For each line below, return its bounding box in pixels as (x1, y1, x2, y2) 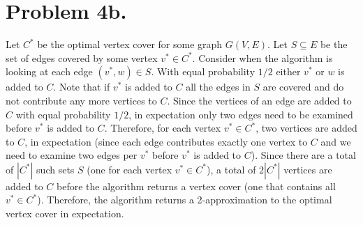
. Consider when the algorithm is (192, 50, 333, 65)
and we (320, 134, 351, 148)
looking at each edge (6, 64, 93, 79)
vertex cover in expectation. (6, 206, 124, 221)
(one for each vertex (87, 162, 172, 176)
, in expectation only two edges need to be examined (128, 107, 353, 121)
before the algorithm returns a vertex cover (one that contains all (57, 178, 336, 193)
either (276, 64, 301, 79)
